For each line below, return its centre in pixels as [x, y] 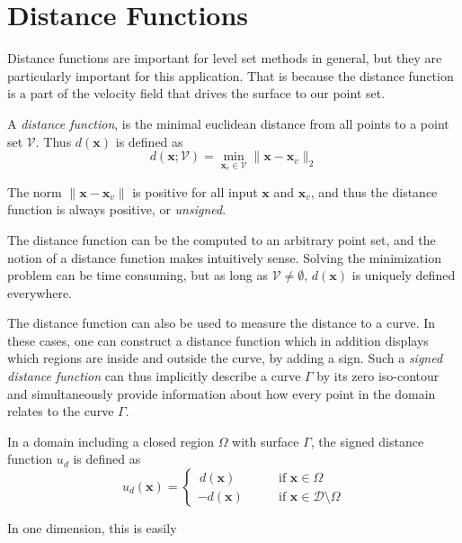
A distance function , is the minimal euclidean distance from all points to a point [228, 123]
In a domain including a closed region [111, 441]
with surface [266, 441]
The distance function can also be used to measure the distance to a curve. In [222, 323]
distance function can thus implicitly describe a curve [154, 376]
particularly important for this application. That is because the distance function [231, 75]
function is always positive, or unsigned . [117, 209]
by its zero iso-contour [378, 376]
